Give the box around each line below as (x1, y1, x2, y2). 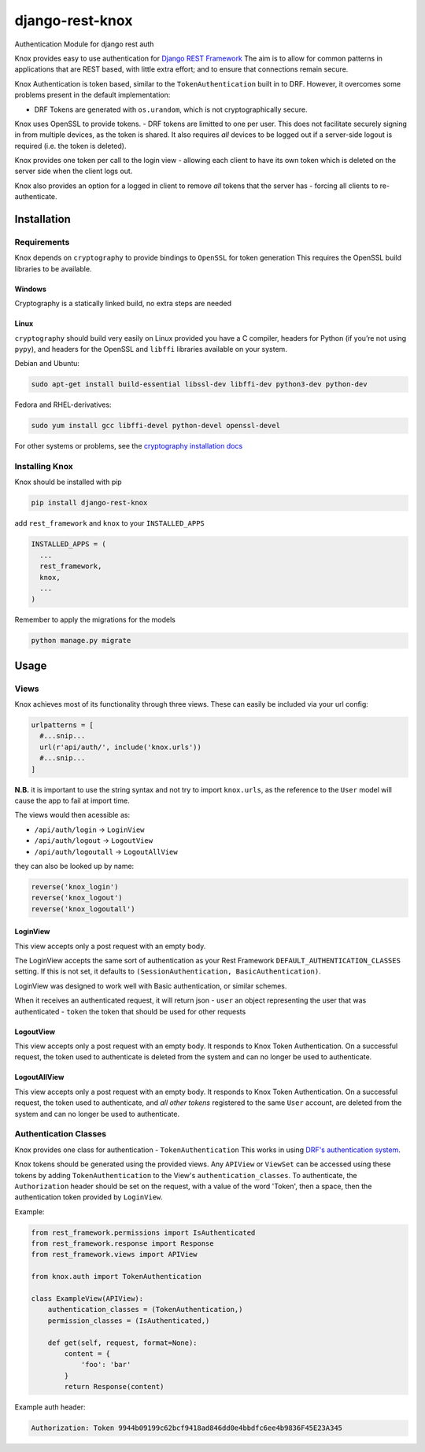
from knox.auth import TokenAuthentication (31, 1272, 202, 1281)
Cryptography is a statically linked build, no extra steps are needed (14, 299, 232, 309)
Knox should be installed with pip (14, 477, 122, 487)
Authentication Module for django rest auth (14, 39, 154, 49)
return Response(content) (64, 1382, 164, 1391)
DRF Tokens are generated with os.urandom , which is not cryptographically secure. (34, 105, 308, 114)
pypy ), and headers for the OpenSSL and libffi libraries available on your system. (14, 344, 287, 353)
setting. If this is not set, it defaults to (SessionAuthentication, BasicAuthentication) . (14, 966, 322, 976)
